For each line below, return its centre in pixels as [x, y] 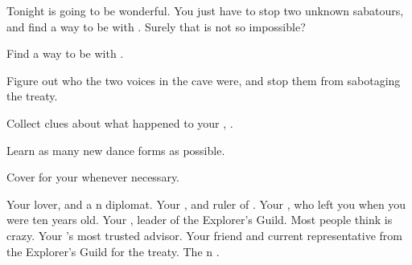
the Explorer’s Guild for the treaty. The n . [113, 251]
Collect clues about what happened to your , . [120, 122]
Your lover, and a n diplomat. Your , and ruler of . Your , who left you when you [206, 204]
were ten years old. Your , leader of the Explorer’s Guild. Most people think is [200, 220]
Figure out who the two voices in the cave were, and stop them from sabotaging [204, 80]
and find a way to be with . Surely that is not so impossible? [156, 26]
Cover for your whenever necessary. [93, 177]
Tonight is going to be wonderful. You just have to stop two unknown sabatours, [205, 10]
